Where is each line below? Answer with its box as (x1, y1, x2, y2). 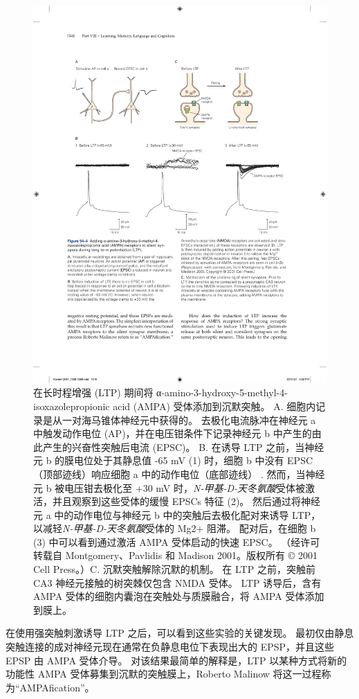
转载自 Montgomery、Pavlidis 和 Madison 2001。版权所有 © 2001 (33, 548, 317, 563)
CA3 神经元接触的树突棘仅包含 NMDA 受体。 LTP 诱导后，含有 (33, 575, 322, 590)
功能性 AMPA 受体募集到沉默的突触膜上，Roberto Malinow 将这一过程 (6, 666, 322, 681)
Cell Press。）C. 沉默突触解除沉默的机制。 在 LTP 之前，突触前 (33, 562, 315, 576)
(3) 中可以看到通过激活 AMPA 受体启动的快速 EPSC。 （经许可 (33, 534, 320, 549)
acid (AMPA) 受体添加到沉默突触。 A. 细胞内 (113, 398, 316, 413)
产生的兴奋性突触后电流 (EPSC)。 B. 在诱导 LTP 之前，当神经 (42, 439, 324, 454)
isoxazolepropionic (33, 398, 110, 413)
